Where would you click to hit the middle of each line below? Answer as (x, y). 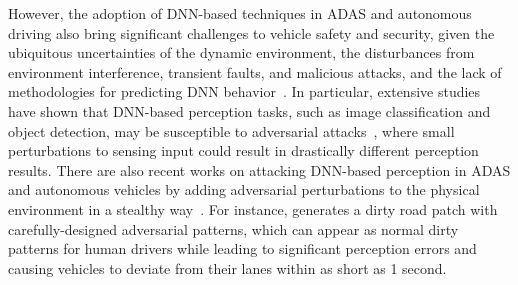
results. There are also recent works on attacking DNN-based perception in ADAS (259, 169)
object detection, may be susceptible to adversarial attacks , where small (231, 130)
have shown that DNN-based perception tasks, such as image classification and (249, 110)
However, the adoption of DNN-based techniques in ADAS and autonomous (240, 13)
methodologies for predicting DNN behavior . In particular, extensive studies (244, 91)
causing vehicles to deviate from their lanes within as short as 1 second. (227, 267)
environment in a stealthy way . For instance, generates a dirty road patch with (253, 208)
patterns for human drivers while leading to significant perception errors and (242, 248)
